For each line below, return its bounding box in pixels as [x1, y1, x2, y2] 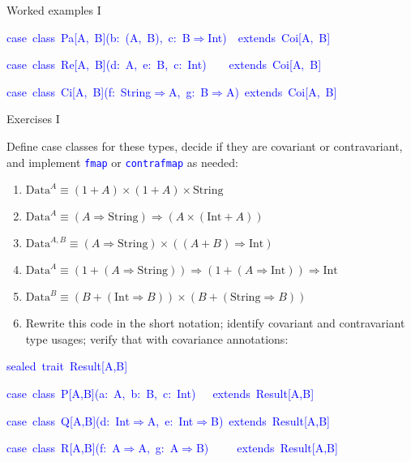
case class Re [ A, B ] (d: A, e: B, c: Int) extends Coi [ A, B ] [6, 56, 322, 73]
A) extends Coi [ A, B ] [225, 83, 337, 100]
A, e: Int [147, 412, 194, 429]
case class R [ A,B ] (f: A [6, 439, 121, 456]
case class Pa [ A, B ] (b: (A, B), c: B [6, 28, 191, 45]
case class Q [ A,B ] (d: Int [6, 412, 131, 429]
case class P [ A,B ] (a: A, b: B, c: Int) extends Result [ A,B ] [6, 385, 315, 401]
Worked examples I [6, 2, 101, 18]
